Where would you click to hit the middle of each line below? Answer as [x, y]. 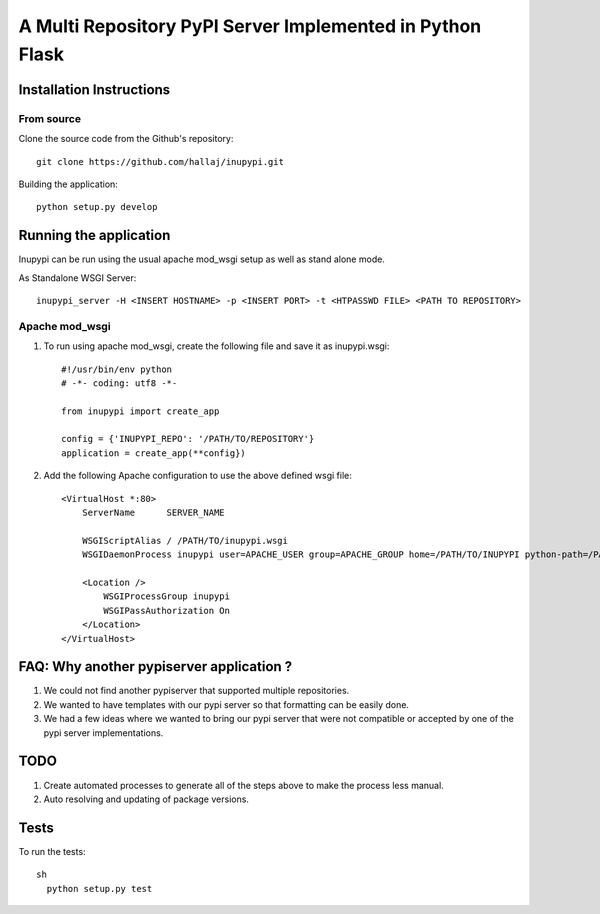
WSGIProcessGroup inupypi [166, 596]
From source [50, 118]
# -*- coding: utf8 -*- [119, 383]
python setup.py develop [97, 207]
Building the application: [68, 184]
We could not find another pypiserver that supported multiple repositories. [196, 691]
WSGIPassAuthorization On [166, 610]
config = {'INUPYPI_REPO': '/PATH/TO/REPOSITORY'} [188, 439]
